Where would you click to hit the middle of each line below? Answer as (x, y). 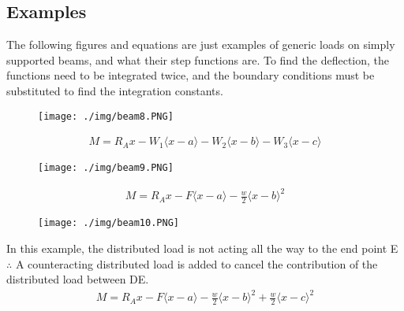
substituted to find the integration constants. (115, 90)
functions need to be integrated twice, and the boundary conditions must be (191, 75)
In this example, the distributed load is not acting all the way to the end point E (202, 248)
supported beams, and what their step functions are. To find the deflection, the (198, 59)
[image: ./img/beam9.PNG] (106, 168)
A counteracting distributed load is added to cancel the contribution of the (196, 263)
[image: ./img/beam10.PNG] (108, 223)
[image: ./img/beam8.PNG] (106, 116)
